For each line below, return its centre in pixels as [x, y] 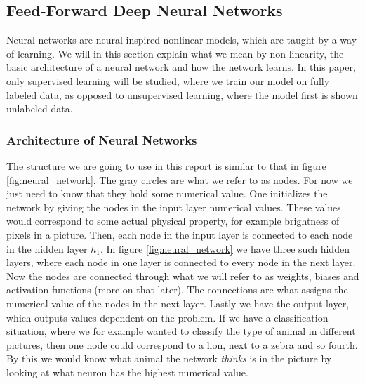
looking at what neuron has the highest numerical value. [127, 372]
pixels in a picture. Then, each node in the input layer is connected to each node [180, 234]
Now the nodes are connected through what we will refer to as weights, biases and [183, 276]
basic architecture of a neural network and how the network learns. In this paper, [181, 67]
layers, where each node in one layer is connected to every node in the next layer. [181, 262]
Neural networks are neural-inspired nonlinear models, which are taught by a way [182, 40]
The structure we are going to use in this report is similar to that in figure [166, 165]
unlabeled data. [40, 108]
